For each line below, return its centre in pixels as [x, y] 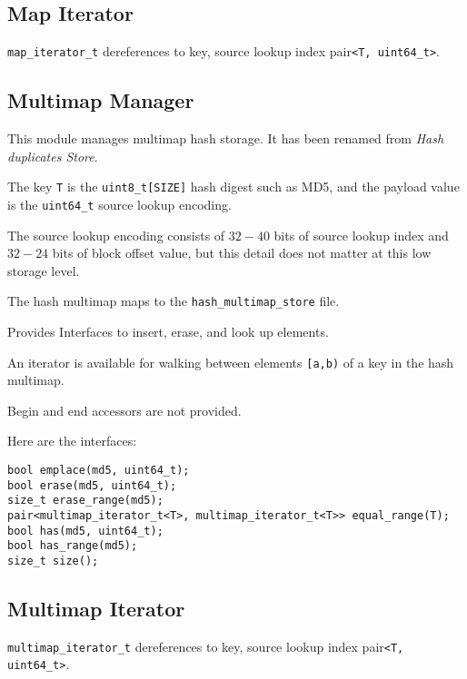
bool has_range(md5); [73, 546]
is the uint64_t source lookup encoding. [119, 204]
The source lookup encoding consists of [116, 235]
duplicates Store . [53, 156]
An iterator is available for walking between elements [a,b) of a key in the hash [231, 362]
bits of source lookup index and [361, 235]
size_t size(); [53, 561]
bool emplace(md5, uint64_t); [99, 471]
